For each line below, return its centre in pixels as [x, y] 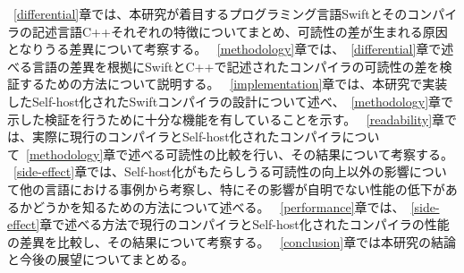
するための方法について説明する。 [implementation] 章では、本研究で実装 [233, 84]
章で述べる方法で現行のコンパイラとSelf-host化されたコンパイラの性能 [245, 224]
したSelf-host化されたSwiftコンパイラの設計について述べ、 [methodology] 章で [231, 101]
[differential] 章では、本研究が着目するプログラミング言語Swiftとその [211, 13]
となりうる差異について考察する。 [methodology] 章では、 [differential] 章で [224, 49]
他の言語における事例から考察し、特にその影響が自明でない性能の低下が [232, 188]
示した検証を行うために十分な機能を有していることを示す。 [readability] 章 [226, 119]
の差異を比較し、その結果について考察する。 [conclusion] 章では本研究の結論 [232, 241]
